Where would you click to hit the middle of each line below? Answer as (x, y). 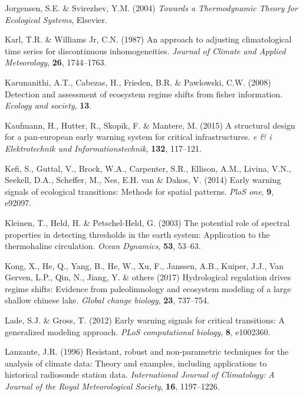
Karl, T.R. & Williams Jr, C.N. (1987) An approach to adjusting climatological (148, 39)
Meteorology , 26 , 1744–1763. (56, 62)
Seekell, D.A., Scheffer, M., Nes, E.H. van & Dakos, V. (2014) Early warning (143, 180)
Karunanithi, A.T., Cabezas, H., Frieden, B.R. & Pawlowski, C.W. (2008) (138, 82)
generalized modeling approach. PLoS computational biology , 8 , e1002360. (138, 331)
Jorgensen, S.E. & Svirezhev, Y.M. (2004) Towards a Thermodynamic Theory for (151, 8)
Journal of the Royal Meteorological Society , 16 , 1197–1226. (112, 386)
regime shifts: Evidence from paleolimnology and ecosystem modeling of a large (148, 288)
